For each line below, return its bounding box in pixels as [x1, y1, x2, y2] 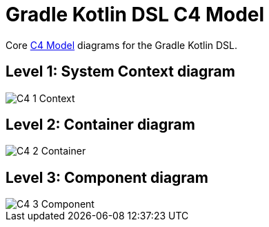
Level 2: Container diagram [6, 116, 195, 134]
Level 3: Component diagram [6, 168, 208, 186]
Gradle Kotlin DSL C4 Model [6, 3, 265, 26]
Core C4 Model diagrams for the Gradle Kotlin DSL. [6, 39, 238, 51]
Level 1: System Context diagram [6, 63, 235, 81]
